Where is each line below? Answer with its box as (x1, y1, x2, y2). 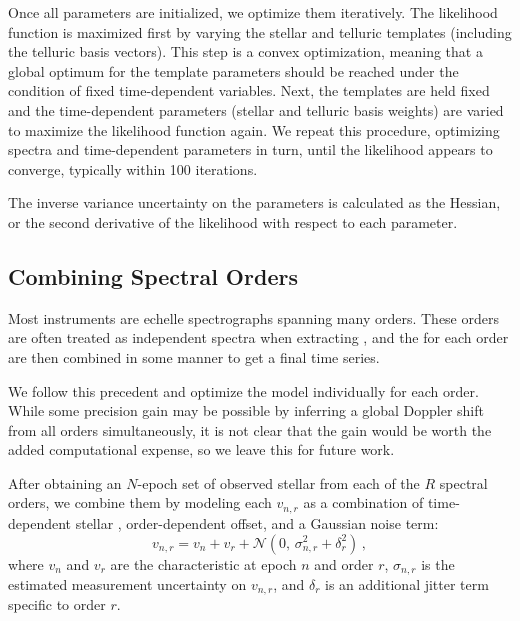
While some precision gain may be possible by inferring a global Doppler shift (8, 400, 484, 421)
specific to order (8, 594, 106, 615)
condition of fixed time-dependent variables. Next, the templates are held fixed (8, 80, 490, 101)
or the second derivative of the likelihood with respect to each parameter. (8, 211, 458, 232)
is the (421, 553, 455, 574)
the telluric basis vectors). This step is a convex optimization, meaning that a (8, 41, 483, 62)
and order (314, 553, 374, 574)
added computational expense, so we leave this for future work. (8, 439, 395, 460)
